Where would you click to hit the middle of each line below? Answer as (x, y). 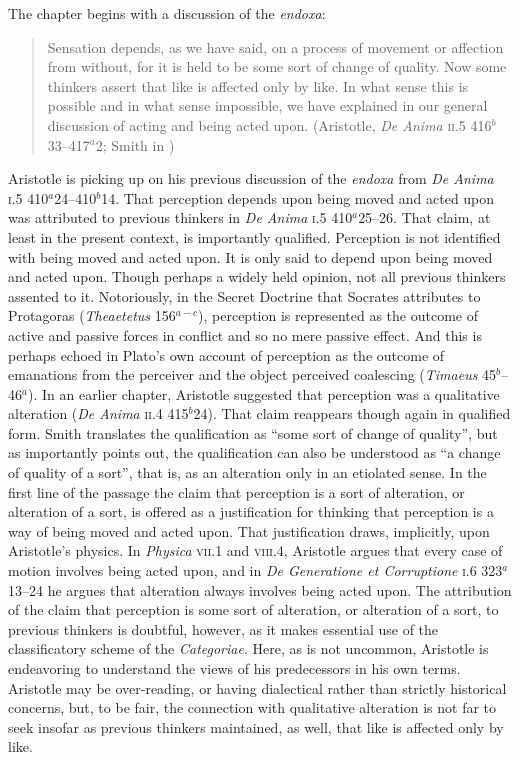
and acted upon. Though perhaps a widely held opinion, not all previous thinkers (257, 276)
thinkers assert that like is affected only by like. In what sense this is (258, 85)
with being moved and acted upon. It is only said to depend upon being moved (250, 256)
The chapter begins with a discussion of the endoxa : (167, 13)
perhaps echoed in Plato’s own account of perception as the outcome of (226, 354)
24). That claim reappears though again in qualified (352, 413)
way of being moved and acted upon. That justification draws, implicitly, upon (249, 530)
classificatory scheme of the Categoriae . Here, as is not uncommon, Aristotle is (248, 648)
